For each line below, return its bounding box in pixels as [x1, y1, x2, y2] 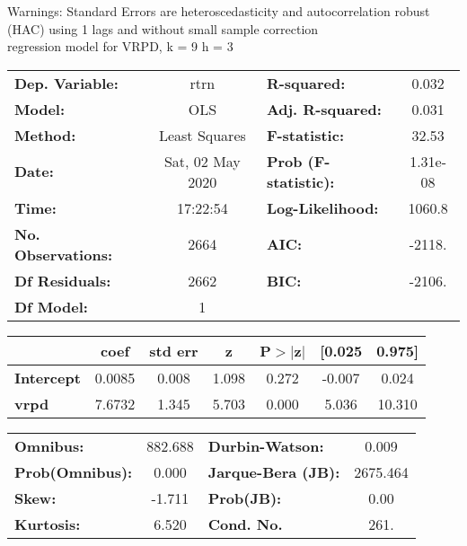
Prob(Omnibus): [14, 461, 133, 482]
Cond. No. [207, 513, 283, 534]
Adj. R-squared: [266, 98, 382, 119]
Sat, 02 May [163, 150, 241, 172]
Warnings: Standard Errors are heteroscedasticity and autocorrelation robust [7, 2, 430, 20]
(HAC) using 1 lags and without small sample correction [7, 19, 319, 38]
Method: [14, 124, 76, 145]
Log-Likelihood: [266, 197, 379, 218]
